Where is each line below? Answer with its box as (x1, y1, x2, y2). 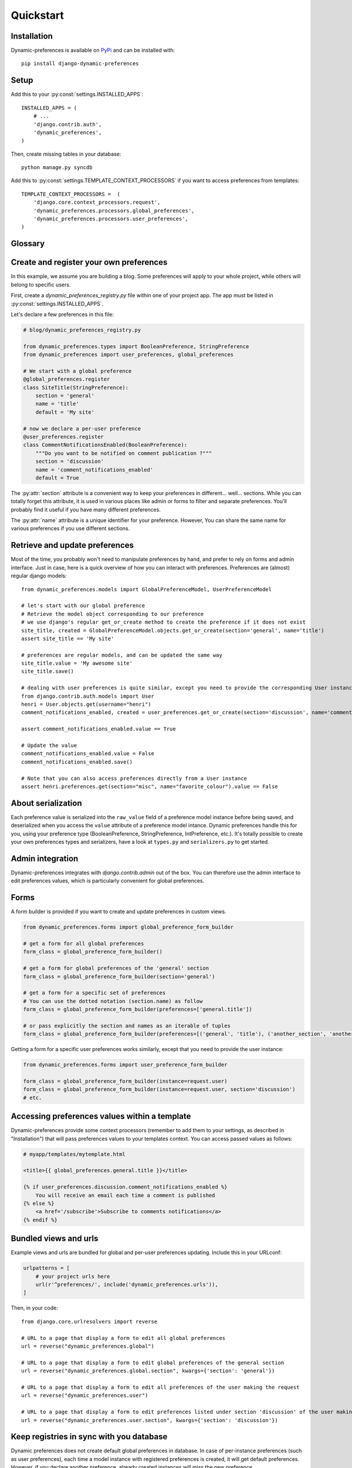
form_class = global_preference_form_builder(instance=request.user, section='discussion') (23, 1086, 296, 1093)
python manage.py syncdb (21, 164, 93, 171)
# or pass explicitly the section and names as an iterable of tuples (23, 1022, 231, 1029)
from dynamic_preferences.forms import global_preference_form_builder (23, 924, 234, 931)
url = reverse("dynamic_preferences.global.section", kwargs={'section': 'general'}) (21, 1368, 275, 1374)
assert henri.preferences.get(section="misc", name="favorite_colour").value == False (21, 783, 278, 790)
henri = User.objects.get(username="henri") (21, 701, 152, 708)
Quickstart (11, 9, 65, 22)
